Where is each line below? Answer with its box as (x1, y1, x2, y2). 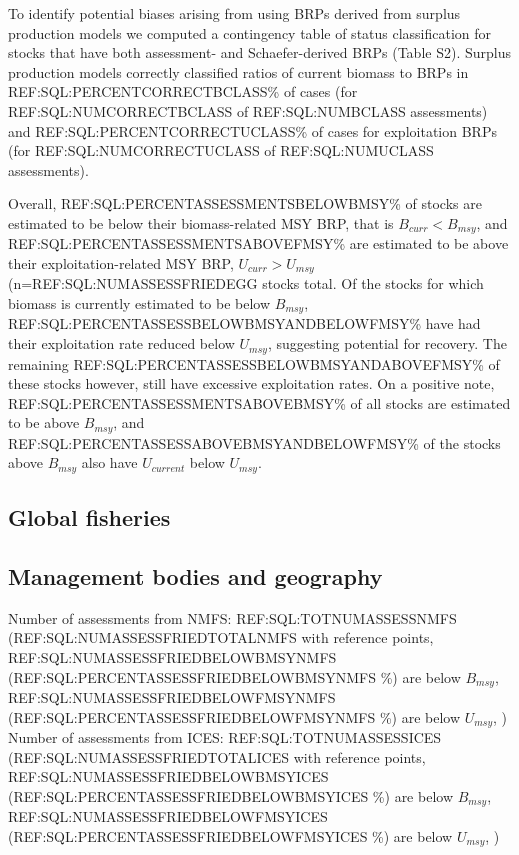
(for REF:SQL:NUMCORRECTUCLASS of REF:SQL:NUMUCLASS (8, 140, 434, 161)
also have (81, 452, 138, 473)
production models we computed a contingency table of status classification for (8, 22, 492, 43)
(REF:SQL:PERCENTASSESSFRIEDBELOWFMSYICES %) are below (8, 825, 453, 846)
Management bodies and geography (8, 560, 383, 591)
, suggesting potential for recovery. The (267, 333, 507, 354)
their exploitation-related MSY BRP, (8, 252, 234, 273)
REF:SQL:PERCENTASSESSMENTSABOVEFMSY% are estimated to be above (8, 233, 509, 254)
